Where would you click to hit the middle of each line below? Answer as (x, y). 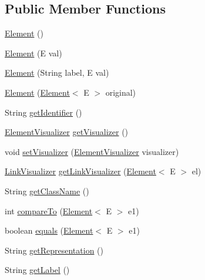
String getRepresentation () (54, 250)
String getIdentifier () (43, 112)
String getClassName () (47, 190)
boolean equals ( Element (49, 230)
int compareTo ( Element (49, 210)
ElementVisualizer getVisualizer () (67, 132)
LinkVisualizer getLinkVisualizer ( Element (80, 171)
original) (121, 92)
